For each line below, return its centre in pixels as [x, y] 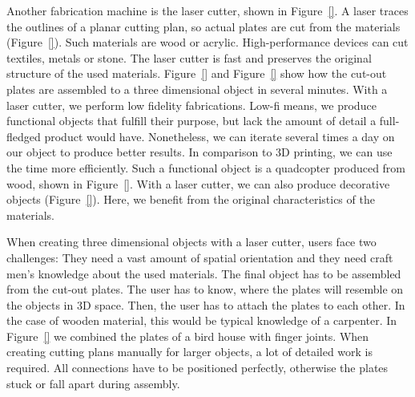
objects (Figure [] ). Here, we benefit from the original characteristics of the [191, 199]
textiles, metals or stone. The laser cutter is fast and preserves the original [189, 57]
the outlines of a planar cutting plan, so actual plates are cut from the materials [203, 26]
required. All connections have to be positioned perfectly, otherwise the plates [197, 368]
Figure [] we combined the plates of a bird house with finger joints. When [188, 336]
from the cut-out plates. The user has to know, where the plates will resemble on [205, 289]
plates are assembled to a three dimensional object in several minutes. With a [197, 89]
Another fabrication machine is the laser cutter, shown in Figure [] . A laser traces [207, 10]
